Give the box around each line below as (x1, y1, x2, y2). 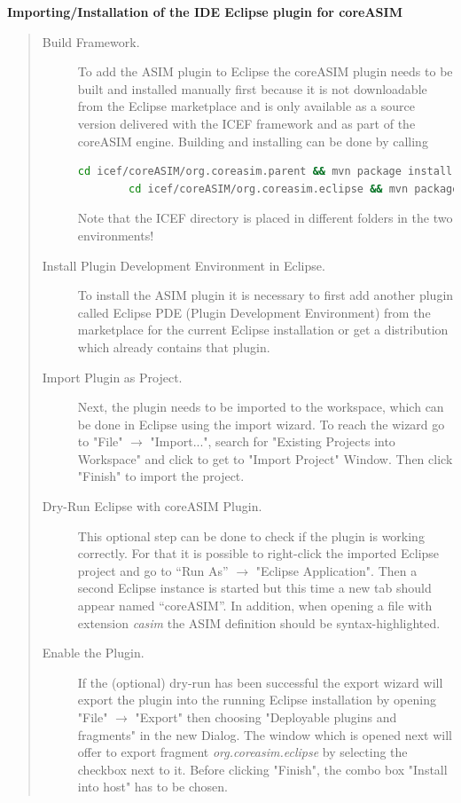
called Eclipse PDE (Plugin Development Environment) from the (77, 303, 431, 321)
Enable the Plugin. (42, 643, 145, 662)
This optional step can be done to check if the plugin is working (77, 526, 425, 545)
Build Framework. (42, 32, 140, 51)
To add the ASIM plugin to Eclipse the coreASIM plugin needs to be (77, 62, 453, 81)
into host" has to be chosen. (77, 777, 228, 796)
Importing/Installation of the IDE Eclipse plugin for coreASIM (7, 3, 402, 20)
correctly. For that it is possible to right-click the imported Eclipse (77, 544, 440, 563)
